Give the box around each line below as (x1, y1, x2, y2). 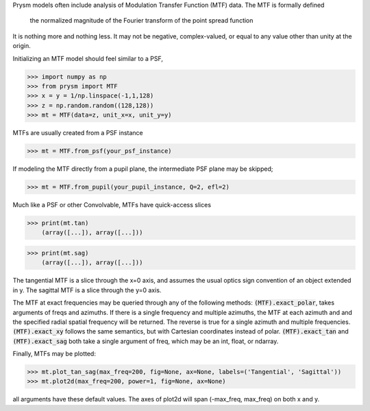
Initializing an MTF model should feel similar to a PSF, (12, 54, 164, 62)
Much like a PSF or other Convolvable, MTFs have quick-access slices (12, 201, 212, 209)
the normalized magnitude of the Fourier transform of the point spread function (29, 16, 254, 25)
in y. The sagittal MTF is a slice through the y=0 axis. (12, 285, 162, 294)
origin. (12, 42, 31, 50)
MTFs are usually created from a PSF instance (12, 129, 143, 137)
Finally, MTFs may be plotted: (12, 350, 96, 358)
